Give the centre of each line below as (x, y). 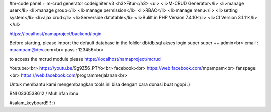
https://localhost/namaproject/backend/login (55, 34)
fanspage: (246, 68)
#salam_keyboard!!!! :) (32, 103)
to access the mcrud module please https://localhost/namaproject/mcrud (85, 59)
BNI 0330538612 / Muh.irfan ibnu (44, 94)
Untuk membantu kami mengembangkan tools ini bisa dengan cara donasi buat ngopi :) (100, 84)
